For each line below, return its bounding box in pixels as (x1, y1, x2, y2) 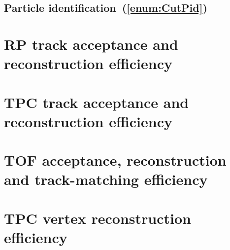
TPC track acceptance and (4, 92, 189, 112)
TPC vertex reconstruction (4, 208, 191, 228)
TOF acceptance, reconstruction (4, 150, 227, 170)
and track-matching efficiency (4, 169, 208, 189)
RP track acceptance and (4, 34, 178, 54)
